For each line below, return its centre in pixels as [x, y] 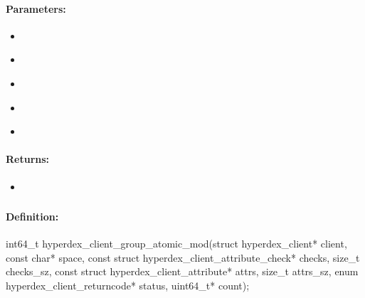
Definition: [32, 217]
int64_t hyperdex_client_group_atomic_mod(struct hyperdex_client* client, [176, 244]
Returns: [28, 159]
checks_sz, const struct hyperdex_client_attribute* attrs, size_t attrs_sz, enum [182, 271]
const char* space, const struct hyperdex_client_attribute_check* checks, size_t [183, 257]
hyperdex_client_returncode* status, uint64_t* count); [128, 286]
